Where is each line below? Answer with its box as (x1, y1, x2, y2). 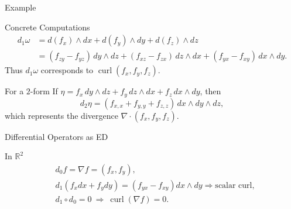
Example (5, 1, 36, 13)
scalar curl (215, 181, 252, 190)
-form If (30, 85, 58, 97)
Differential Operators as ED (5, 130, 108, 142)
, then (200, 85, 221, 97)
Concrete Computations (5, 20, 90, 33)
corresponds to (40, 64, 94, 76)
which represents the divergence (5, 109, 118, 121)
